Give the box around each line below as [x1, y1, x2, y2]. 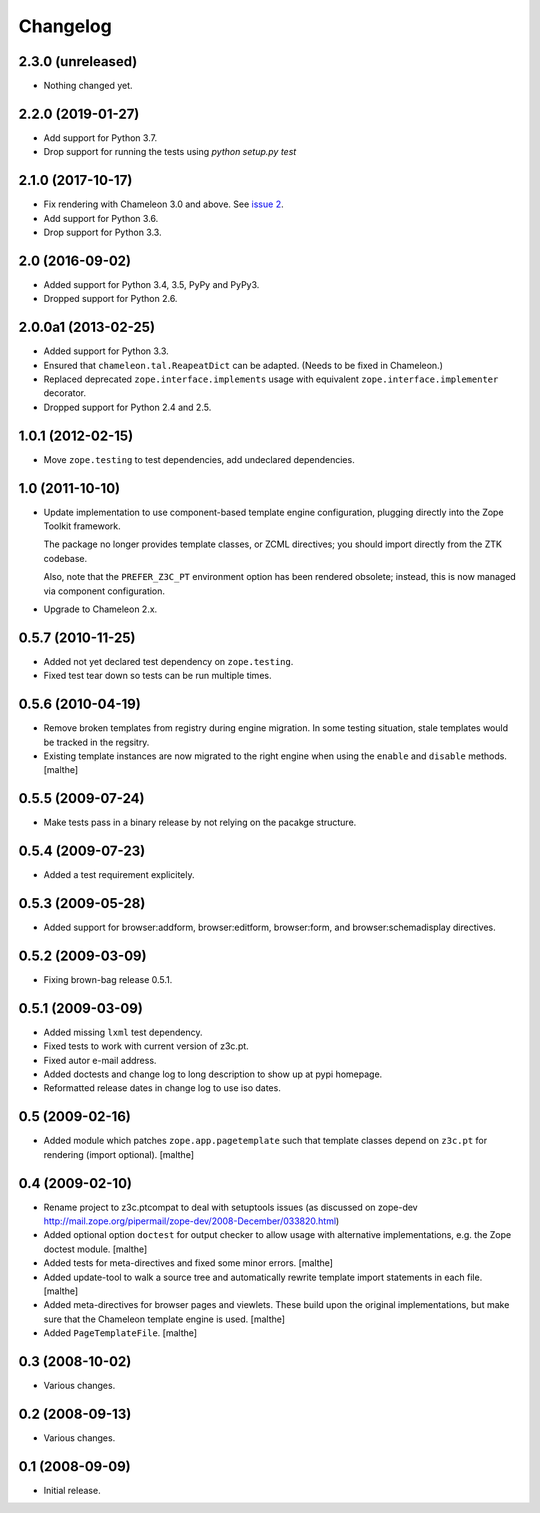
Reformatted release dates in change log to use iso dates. [43, 1082, 282, 1094]
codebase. [43, 552, 88, 564]
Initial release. [43, 1484, 101, 1496]
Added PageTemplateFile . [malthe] [43, 1327, 198, 1339]
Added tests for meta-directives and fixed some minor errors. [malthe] [43, 1257, 334, 1269]
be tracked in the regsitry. [43, 736, 150, 748]
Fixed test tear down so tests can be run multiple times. [43, 670, 272, 682]
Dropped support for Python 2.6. [43, 293, 178, 305]
